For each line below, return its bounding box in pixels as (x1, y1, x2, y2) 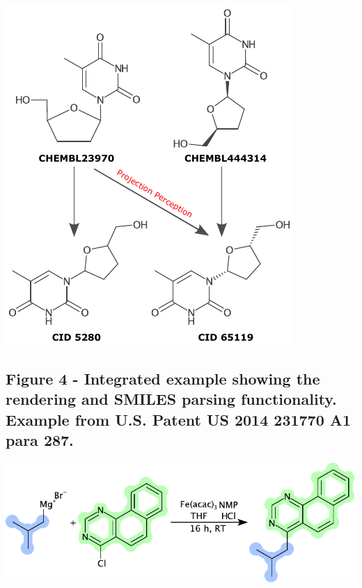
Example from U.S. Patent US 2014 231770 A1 (6, 408, 352, 430)
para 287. (6, 429, 74, 451)
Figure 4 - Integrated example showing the (6, 367, 320, 389)
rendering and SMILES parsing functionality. (6, 388, 337, 410)
